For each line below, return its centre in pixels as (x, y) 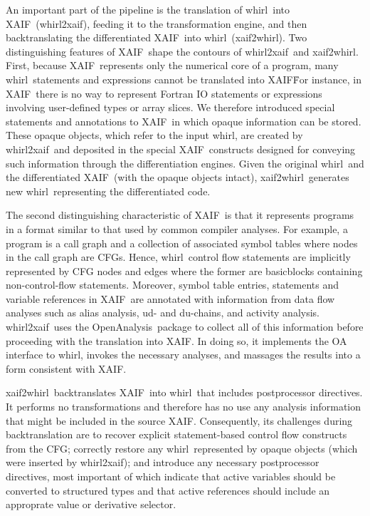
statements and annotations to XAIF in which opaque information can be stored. (184, 121)
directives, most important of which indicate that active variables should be (171, 476)
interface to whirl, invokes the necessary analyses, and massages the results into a (183, 355)
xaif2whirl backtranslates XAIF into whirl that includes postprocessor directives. (184, 392)
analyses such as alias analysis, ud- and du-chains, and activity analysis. (163, 313)
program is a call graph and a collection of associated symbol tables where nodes (182, 243)
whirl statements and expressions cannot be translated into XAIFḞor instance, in (184, 79)
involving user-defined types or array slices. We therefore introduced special (170, 107)
